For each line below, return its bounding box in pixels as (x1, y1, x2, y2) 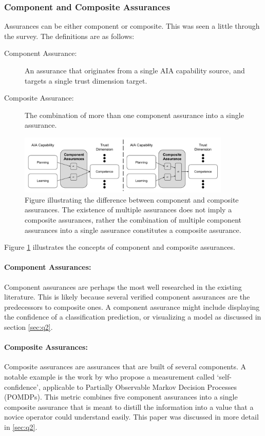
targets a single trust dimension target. (25, 75, 147, 86)
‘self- (217, 371, 232, 382)
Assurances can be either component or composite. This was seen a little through (4, 21, 260, 31)
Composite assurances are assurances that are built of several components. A (4, 361, 247, 372)
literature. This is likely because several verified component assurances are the (4, 291, 250, 302)
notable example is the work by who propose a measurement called (4, 371, 215, 382)
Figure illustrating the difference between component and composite (25, 194, 239, 205)
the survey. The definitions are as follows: (4, 30, 135, 41)
